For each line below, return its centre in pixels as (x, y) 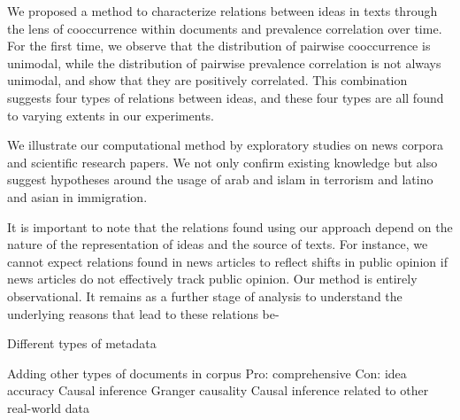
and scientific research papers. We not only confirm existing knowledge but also (222, 162)
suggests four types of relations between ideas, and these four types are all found (226, 97)
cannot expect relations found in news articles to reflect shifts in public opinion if (227, 261)
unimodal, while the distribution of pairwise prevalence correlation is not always (224, 62)
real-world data (49, 407)
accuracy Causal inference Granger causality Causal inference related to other (218, 390)
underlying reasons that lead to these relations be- (143, 313)
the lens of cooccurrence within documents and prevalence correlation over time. (225, 28)
